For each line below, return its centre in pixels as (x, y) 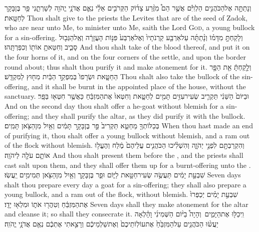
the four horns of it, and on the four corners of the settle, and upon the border (125, 56)
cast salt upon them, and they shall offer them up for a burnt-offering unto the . (128, 165)
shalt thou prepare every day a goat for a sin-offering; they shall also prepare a (125, 184)
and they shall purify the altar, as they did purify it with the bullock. (139, 115)
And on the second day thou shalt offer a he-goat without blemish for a (114, 105)
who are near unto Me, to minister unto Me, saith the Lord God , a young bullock (130, 27)
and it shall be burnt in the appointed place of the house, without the (139, 86)
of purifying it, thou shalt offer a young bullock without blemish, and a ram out (127, 135)
